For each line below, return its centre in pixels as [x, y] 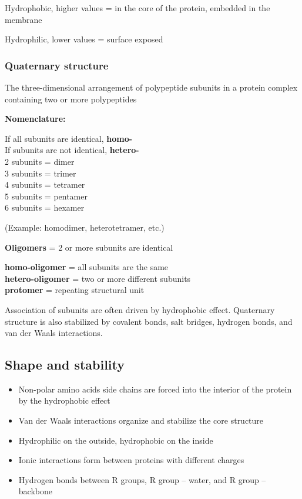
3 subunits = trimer [41, 173]
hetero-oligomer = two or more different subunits [98, 278]
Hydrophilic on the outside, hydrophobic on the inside [116, 440]
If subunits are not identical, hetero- [72, 150]
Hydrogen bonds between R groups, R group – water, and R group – [142, 479]
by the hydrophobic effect [64, 400]
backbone [35, 491]
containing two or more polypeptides [71, 99]
